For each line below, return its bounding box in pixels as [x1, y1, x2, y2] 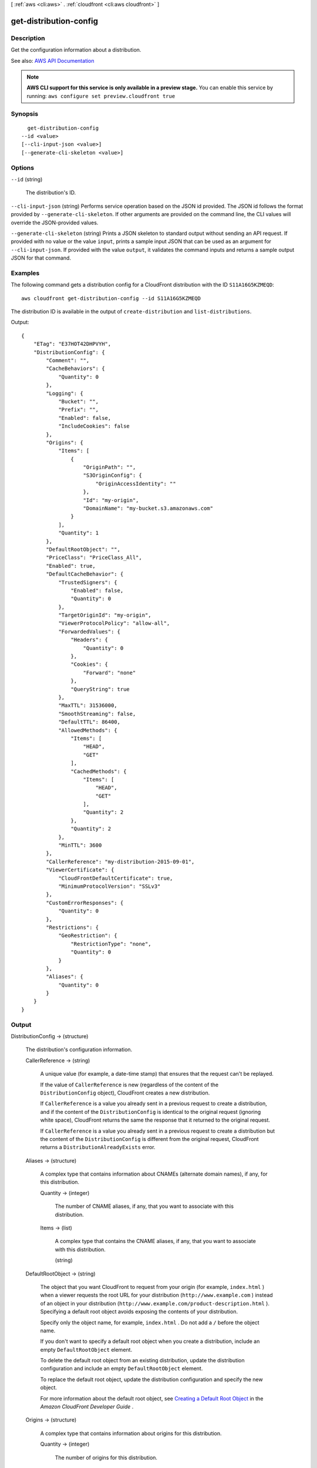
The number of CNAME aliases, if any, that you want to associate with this [55, 1203, 234, 1210]
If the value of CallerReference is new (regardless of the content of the [40, 1081, 219, 1088]
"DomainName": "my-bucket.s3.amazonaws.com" [83, 505, 214, 512]
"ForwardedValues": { [58, 628, 120, 635]
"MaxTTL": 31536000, [58, 702, 117, 709]
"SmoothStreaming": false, [58, 711, 136, 717]
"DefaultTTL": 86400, [58, 719, 120, 725]
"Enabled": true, [46, 563, 96, 569]
